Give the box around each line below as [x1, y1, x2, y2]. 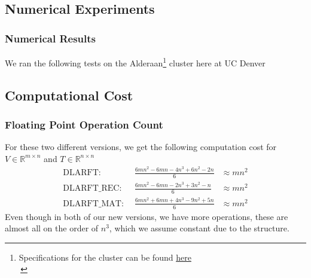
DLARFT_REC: [63, 184, 122, 193]
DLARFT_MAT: [63, 199, 124, 208]
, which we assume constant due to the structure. [109, 222, 289, 234]
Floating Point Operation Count [5, 117, 163, 132]
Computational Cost [5, 85, 133, 104]
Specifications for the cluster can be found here [19, 250, 191, 263]
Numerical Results [5, 30, 96, 45]
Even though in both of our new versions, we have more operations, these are [5, 210, 288, 222]
